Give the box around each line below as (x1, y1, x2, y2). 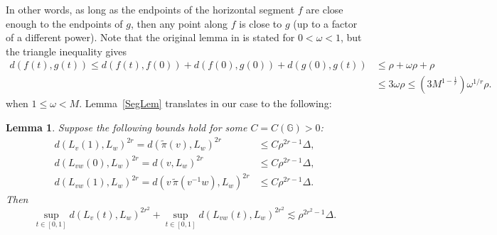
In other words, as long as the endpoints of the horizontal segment (6, 2, 295, 16)
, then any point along (130, 16, 228, 31)
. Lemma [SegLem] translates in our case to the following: (79, 96, 332, 111)
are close (306, 2, 343, 16)
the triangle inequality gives (6, 43, 127, 58)
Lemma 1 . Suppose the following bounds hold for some (6, 120, 247, 135)
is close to (239, 16, 282, 31)
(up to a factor (293, 16, 358, 31)
